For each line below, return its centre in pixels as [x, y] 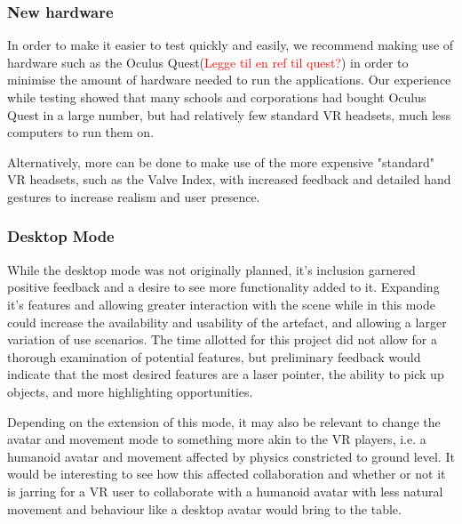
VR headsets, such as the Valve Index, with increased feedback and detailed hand [229, 179]
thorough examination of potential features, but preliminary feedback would [214, 356]
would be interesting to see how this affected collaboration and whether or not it [227, 474]
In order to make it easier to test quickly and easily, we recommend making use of [231, 45]
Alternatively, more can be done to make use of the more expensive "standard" [221, 161]
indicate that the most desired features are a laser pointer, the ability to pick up [226, 374]
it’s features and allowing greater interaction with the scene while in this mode [221, 304]
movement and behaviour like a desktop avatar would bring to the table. [204, 508]
